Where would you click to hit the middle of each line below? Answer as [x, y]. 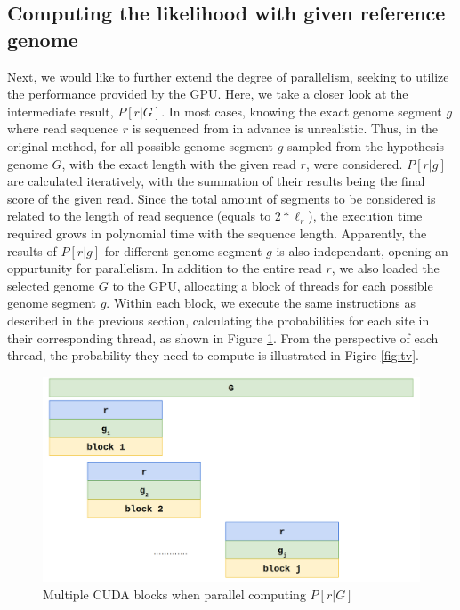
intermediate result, [61, 111]
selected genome [51, 285]
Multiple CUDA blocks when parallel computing [174, 594]
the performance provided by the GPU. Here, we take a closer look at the [208, 94]
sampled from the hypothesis [366, 145]
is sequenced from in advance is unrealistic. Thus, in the [285, 128]
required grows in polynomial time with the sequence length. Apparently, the [217, 233]
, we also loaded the [385, 268]
